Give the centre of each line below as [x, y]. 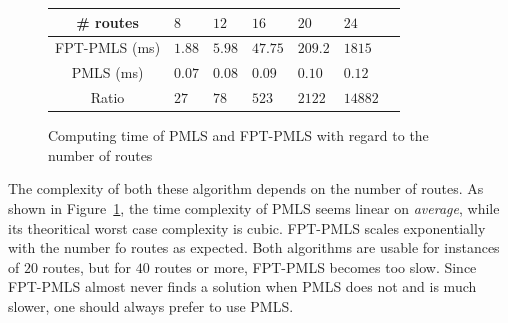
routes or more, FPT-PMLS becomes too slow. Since [315, 266]
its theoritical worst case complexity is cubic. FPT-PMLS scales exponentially [247, 227]
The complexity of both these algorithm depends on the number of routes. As [246, 188]
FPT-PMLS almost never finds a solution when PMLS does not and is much [242, 286]
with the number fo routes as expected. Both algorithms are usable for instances [254, 247]
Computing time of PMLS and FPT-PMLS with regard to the [238, 135]
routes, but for [87, 266]
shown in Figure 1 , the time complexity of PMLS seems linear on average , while [254, 207]
